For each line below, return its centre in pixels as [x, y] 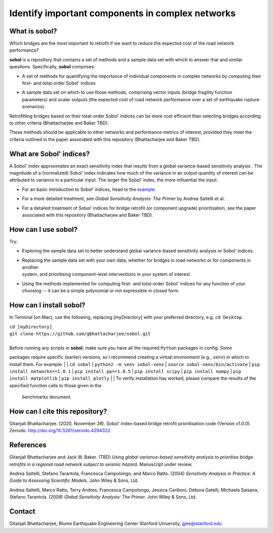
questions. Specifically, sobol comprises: [52, 67]
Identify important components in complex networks [123, 13]
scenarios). [34, 107]
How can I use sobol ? [43, 230]
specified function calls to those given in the [56, 385]
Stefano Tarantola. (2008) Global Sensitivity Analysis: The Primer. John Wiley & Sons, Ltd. [103, 497]
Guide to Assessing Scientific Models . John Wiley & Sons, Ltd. [74, 480]
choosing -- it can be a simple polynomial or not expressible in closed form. [101, 291]
